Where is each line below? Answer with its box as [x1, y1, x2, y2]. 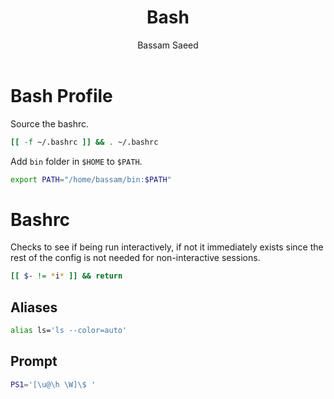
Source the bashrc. [10, 117, 90, 130]
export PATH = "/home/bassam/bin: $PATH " [10, 174, 172, 185]
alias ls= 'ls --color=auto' [10, 326, 128, 336]
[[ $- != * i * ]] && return [10, 271, 123, 281]
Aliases [10, 299, 58, 316]
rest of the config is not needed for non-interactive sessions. [10, 252, 261, 264]
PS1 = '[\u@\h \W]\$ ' [10, 379, 97, 390]
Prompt [10, 353, 58, 370]
